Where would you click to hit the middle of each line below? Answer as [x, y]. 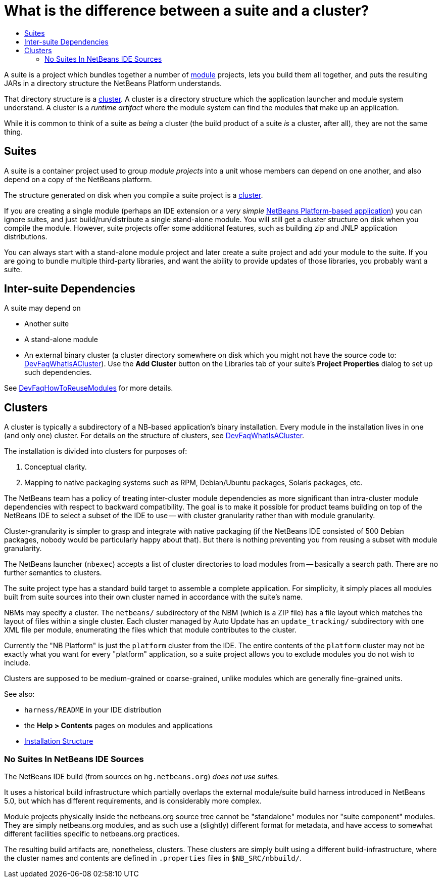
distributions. [26, 236]
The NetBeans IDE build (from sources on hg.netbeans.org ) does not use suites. [142, 777]
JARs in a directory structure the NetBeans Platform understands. [113, 83]
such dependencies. [58, 372]
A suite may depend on [42, 308]
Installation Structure [59, 741]
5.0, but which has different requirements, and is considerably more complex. [133, 801]
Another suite [47, 324]
